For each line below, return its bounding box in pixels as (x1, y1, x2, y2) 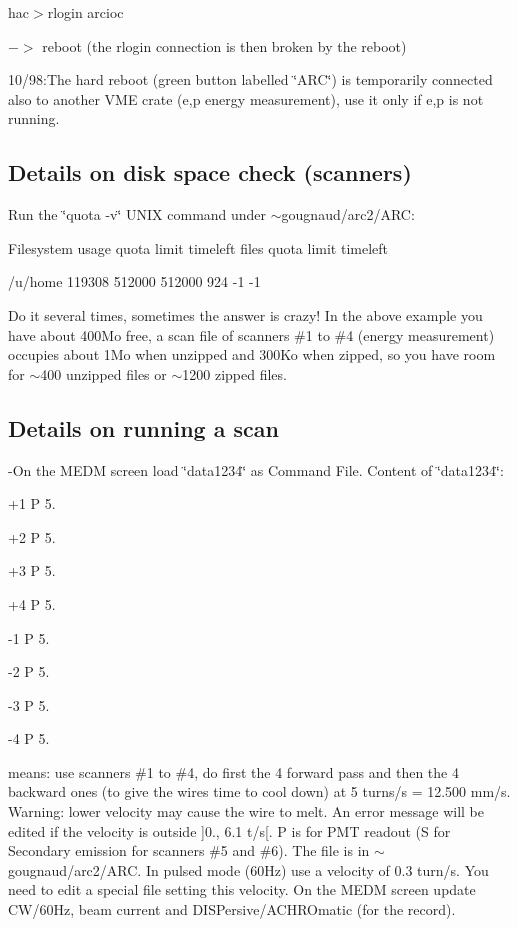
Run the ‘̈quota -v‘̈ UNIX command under (8, 204, 267, 225)
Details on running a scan (8, 412, 279, 443)
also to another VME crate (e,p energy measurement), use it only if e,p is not (8, 88, 484, 109)
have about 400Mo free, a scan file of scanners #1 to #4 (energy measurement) (8, 324, 495, 345)
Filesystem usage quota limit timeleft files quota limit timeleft (8, 237, 389, 258)
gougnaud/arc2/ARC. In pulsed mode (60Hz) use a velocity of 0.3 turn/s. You (8, 859, 489, 880)
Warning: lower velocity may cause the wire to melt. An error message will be (8, 801, 485, 822)
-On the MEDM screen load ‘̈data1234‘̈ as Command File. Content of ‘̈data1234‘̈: (8, 459, 504, 480)
